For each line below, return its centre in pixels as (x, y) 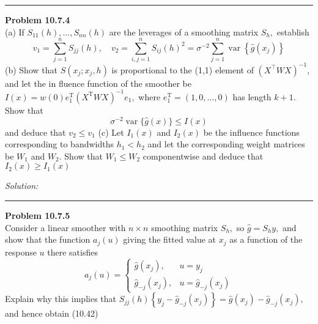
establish (293, 31)
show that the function (48, 239)
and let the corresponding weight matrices (226, 144)
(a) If (15, 31)
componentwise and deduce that (203, 156)
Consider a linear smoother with (65, 227)
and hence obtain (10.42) (52, 313)
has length (252, 96)
